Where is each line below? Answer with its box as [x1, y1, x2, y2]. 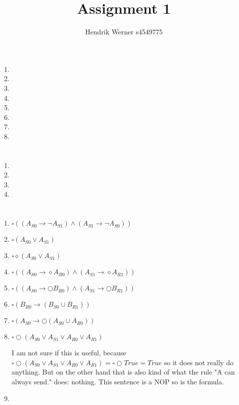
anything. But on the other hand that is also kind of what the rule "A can [11, 367, 235, 377]
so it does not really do [164, 357, 234, 367]
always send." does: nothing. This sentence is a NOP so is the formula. [11, 376, 224, 386]
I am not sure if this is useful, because [11, 347, 126, 358]
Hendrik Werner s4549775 [85, 27, 163, 37]
